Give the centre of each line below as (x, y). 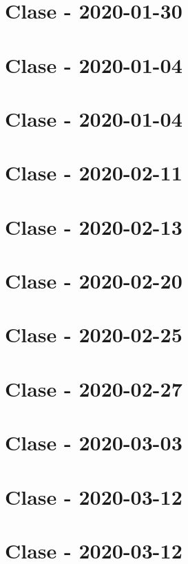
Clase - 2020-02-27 (94, 388)
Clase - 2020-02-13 (94, 226)
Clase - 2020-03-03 (94, 442)
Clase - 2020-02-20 (94, 281)
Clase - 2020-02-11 (94, 173)
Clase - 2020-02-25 (94, 334)
